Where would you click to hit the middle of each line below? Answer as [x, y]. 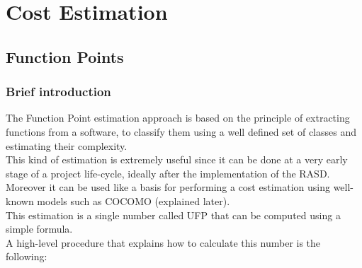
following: [27, 256]
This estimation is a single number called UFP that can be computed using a [173, 215]
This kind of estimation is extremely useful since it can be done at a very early [177, 159]
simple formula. [39, 229]
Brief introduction [58, 92]
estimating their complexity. [67, 145]
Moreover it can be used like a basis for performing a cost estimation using [168, 187]
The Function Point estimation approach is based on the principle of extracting [178, 118]
